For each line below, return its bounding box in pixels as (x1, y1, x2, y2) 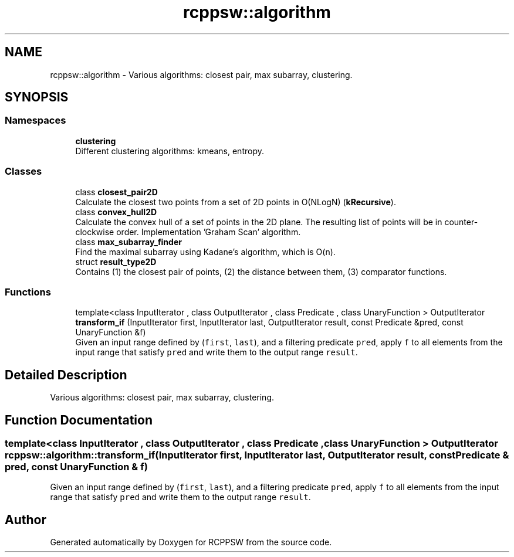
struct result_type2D (75, 256, 157, 267)
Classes (5, 165, 42, 178)
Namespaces (5, 114, 66, 127)
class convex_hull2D (75, 206, 157, 217)
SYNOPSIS (5, 90, 69, 105)
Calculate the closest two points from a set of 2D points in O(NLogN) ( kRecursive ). (75, 196, 396, 207)
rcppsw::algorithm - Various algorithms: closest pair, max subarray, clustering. (50, 69, 353, 80)
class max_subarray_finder (75, 236, 182, 247)
